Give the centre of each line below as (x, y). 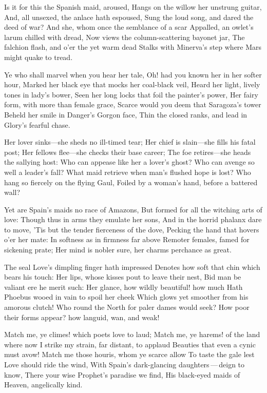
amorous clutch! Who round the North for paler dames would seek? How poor (127, 307)
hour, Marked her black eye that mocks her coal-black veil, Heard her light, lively (132, 84)
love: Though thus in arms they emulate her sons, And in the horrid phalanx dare (133, 219)
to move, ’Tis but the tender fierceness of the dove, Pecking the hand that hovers (132, 229)
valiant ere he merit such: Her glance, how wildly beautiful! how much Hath (123, 287)
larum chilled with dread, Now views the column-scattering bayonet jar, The (125, 37)
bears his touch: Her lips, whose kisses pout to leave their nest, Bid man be (123, 277)
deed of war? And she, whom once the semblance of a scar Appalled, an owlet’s (129, 27)
